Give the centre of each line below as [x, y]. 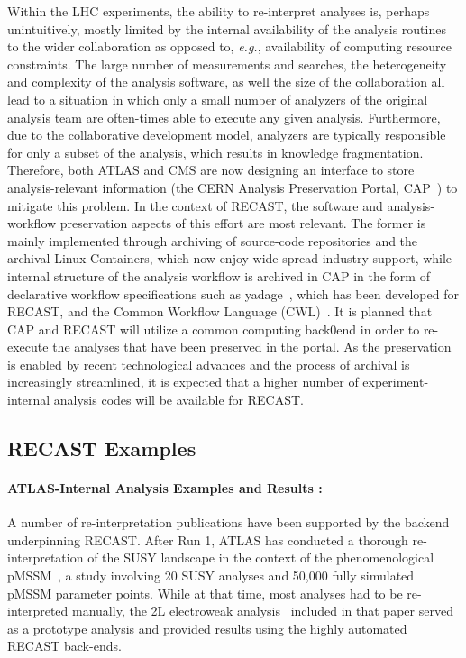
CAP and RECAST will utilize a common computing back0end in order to [214, 329]
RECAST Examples [102, 448]
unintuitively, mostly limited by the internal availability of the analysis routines [227, 28]
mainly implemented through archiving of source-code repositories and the [213, 240]
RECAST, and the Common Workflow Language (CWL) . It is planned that [220, 311]
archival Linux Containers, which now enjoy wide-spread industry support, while [230, 258]
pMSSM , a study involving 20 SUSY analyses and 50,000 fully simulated [211, 576]
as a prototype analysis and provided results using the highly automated [207, 628]
